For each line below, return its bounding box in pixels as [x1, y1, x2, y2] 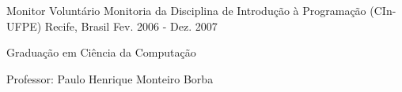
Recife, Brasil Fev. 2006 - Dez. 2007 [44, 17, 218, 34]
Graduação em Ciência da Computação [6, 44, 196, 61]
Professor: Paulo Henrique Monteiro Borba [6, 70, 214, 86]
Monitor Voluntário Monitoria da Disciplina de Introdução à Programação [6, 2, 366, 18]
